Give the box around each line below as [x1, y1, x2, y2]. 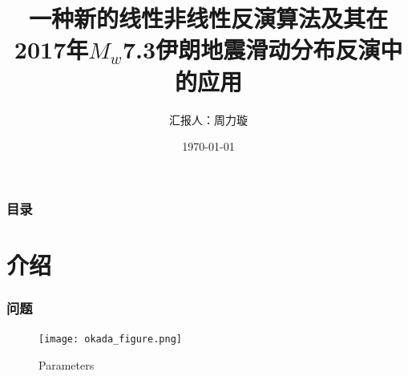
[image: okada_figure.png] [38, 334, 182, 346]
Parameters [38, 356, 95, 373]
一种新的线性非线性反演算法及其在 [28, 2, 388, 34]
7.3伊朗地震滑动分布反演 [123, 33, 381, 66]
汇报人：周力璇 [169, 111, 248, 127]
